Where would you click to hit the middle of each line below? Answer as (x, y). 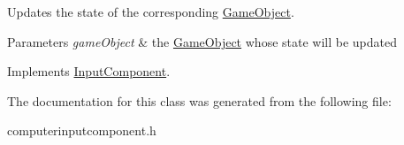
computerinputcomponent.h (82, 130)
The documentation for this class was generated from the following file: (199, 100)
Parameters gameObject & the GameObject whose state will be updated (202, 41)
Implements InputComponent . (89, 71)
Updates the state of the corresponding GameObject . (151, 11)
